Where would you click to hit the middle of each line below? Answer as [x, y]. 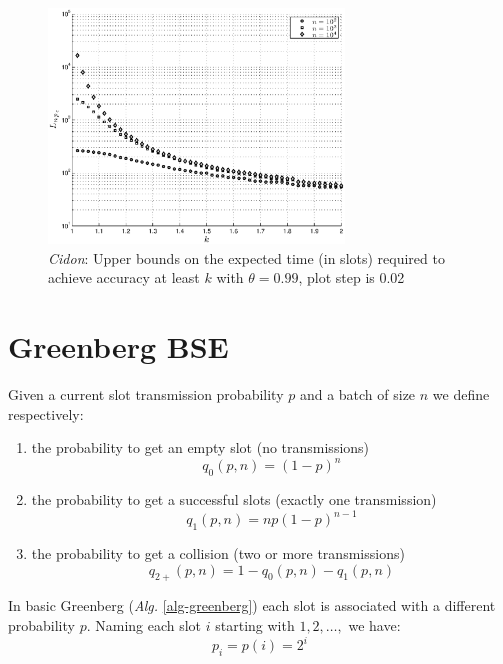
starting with [255, 625]
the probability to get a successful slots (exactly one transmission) [234, 499]
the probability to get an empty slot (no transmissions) [200, 447]
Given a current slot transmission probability [146, 394]
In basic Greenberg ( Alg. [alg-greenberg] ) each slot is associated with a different [252, 605]
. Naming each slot [144, 625]
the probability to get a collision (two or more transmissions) [218, 553]
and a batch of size [357, 394]
